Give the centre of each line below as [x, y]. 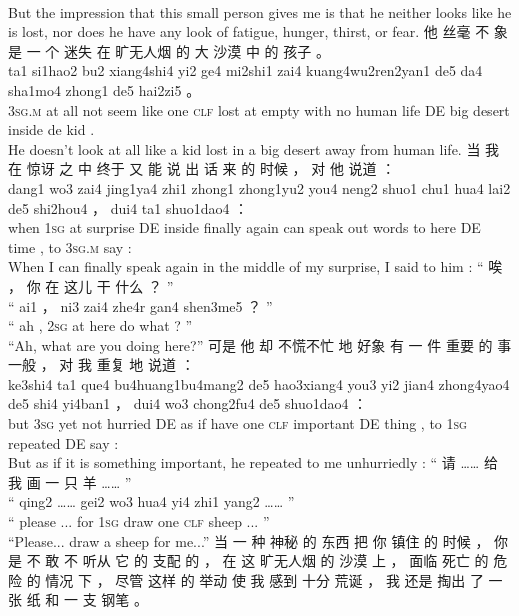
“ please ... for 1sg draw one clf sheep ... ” [139, 521]
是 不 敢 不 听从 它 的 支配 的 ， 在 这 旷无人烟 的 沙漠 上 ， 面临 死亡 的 [248, 560]
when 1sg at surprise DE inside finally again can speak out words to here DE [244, 227]
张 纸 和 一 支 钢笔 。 [78, 599]
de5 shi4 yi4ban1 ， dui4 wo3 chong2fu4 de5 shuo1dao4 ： [188, 403]
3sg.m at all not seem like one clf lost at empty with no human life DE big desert [259, 109]
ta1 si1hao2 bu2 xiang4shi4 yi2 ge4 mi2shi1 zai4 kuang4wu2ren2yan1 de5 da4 [245, 70]
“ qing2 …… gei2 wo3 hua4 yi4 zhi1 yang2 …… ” [151, 501]
